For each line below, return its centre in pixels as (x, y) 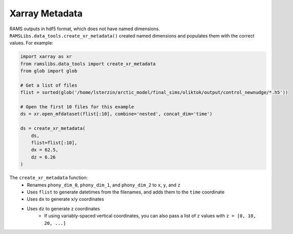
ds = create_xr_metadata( (53, 129)
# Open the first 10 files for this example (77, 107)
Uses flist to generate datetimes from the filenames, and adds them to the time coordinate (126, 192)
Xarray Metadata (46, 13)
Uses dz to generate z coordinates (63, 208)
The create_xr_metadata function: (49, 178)
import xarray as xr (46, 57)
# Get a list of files (49, 85)
